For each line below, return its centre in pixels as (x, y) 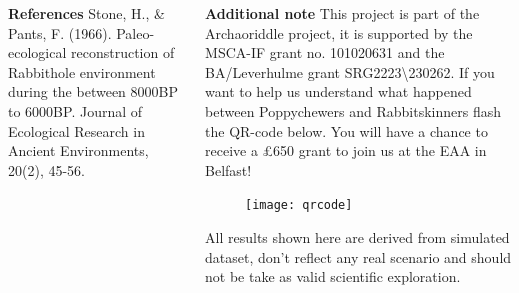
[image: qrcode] (299, 205)
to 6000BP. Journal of (75, 110)
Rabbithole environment (82, 71)
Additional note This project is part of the (342, 13)
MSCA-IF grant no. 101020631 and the (325, 52)
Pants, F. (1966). (60, 32)
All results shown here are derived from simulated (357, 237)
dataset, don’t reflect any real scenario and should (358, 256)
